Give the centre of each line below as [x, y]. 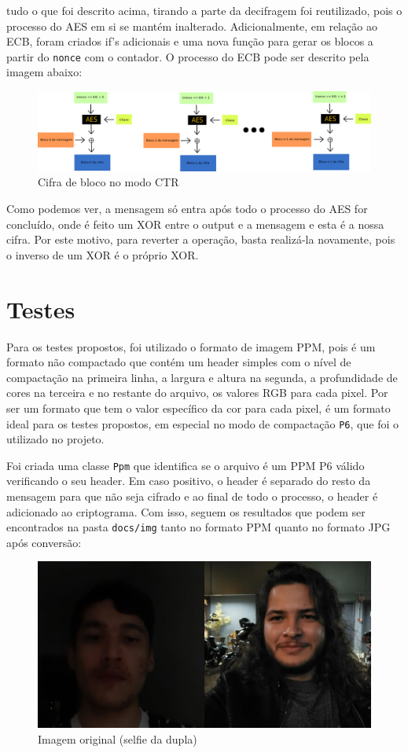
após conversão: [44, 542]
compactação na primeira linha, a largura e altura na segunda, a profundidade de [202, 377]
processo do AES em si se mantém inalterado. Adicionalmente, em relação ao [192, 26]
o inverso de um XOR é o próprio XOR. [103, 254]
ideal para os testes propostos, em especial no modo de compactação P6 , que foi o [202, 423]
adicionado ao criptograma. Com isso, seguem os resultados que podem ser [186, 511]
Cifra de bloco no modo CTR [108, 182]
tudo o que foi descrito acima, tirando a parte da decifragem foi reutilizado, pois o [204, 10]
